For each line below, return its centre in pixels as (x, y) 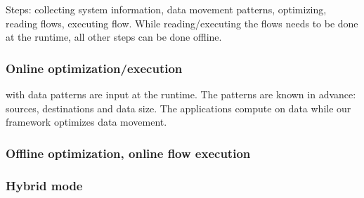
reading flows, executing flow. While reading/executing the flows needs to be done (182, 23)
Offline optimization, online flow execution (128, 153)
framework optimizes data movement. (86, 122)
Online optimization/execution (94, 68)
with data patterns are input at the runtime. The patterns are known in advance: (181, 94)
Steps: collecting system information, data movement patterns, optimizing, (166, 9)
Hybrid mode (44, 185)
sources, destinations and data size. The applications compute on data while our (178, 108)
